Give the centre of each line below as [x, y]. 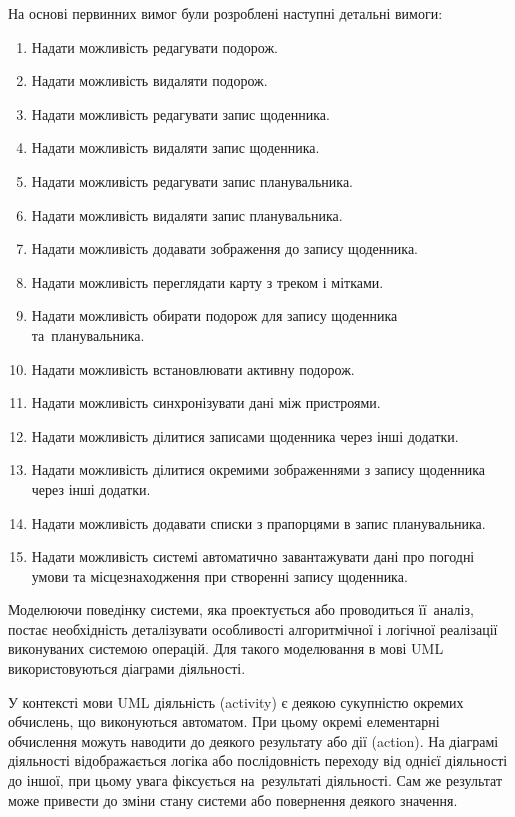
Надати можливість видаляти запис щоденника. [175, 147]
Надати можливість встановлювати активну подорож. [193, 368]
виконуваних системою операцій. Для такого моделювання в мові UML [226, 648]
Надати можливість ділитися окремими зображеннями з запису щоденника [258, 469]
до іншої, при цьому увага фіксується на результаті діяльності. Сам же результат [255, 780]
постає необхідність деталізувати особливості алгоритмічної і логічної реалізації [253, 628]
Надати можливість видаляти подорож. [149, 80]
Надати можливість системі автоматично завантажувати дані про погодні [253, 556]
